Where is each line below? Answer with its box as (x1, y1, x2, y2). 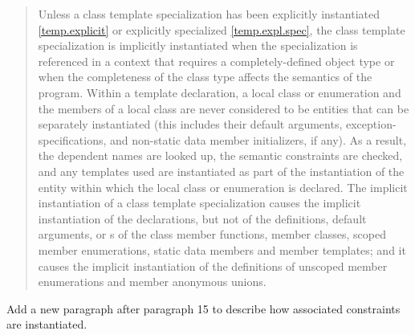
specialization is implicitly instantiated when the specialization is (38, 37, 358, 54)
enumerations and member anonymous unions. (38, 273, 266, 290)
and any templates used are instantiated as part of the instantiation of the (38, 162, 405, 179)
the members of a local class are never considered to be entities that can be (38, 100, 409, 116)
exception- (345, 116, 397, 133)
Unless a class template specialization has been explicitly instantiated (38, 6, 380, 22)
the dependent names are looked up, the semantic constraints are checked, (38, 147, 403, 164)
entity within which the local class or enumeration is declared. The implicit (38, 178, 408, 195)
